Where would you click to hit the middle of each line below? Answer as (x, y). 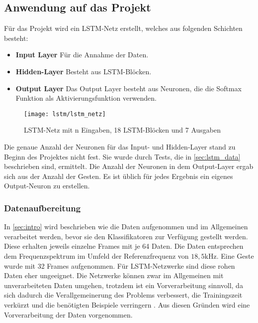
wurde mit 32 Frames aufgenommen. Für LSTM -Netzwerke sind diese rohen (120, 265)
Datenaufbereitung (43, 208)
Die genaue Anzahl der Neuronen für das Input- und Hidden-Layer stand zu (120, 147)
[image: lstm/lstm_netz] (65, 114)
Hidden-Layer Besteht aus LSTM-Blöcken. (84, 71)
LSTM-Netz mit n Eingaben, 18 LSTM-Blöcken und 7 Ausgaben (122, 130)
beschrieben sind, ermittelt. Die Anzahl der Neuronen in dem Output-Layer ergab (129, 166)
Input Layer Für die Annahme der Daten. (82, 55)
